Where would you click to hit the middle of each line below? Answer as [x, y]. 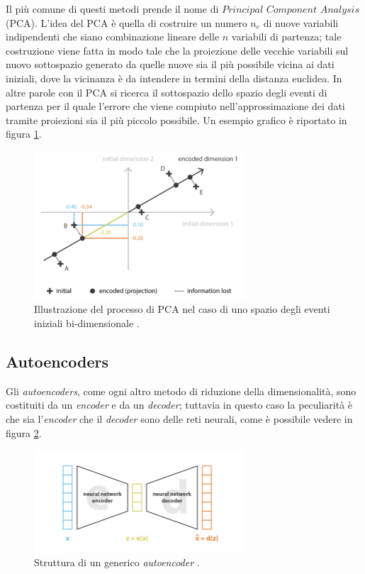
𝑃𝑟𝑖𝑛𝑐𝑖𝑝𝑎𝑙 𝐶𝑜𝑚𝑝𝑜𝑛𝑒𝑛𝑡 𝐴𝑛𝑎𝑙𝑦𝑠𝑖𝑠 [291, 10]
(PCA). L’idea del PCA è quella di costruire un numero [127, 22]
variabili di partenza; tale [286, 37]
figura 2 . [24, 432]
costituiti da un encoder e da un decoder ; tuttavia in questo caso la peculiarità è [179, 405]
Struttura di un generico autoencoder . [117, 562]
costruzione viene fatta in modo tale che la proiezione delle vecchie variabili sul [177, 50]
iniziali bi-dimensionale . [87, 323]
